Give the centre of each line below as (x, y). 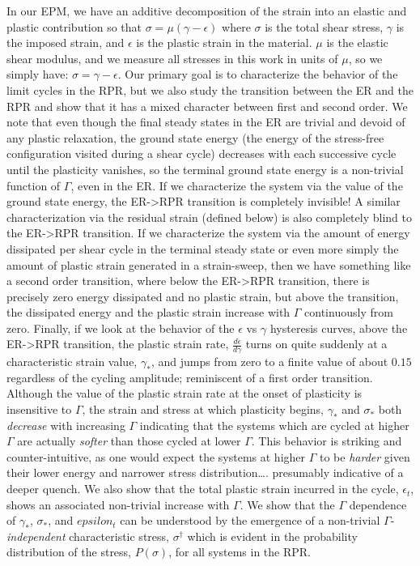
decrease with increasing (66, 425)
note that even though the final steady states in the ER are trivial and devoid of (206, 122)
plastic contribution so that (74, 26)
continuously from (349, 312)
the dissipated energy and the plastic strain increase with (148, 312)
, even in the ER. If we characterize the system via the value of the (237, 185)
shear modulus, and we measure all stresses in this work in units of (172, 58)
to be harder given (365, 456)
